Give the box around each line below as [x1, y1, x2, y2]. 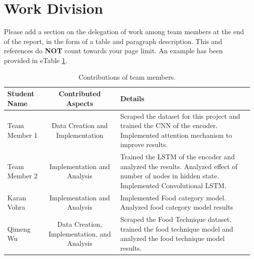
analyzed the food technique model [120, 233, 225, 243]
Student [7, 88, 35, 99]
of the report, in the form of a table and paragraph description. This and [4, 36, 222, 46]
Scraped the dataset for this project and [120, 110, 240, 121]
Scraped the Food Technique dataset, [120, 214, 232, 224]
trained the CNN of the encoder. [120, 120, 218, 130]
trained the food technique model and [120, 223, 233, 234]
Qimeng [7, 223, 31, 234]
